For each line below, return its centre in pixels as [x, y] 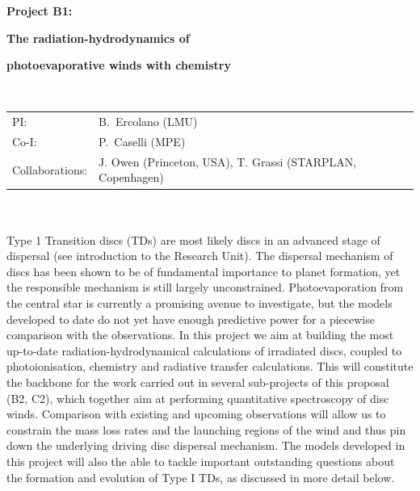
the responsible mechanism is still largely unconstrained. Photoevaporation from [205, 287]
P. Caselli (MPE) [142, 141]
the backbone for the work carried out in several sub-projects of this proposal [198, 382]
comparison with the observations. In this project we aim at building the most [200, 335]
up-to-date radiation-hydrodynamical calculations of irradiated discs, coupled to [204, 350]
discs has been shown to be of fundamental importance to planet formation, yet [204, 271]
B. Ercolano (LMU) [148, 122]
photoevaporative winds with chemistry [119, 65]
